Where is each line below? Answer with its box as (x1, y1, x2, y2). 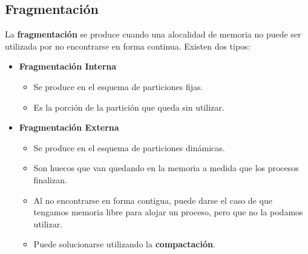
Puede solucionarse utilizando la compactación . (33, 238, 215, 250)
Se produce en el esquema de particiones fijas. (33, 80, 203, 93)
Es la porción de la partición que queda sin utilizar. (33, 100, 224, 113)
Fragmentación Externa (19, 121, 119, 134)
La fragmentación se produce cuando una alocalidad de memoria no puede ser (5, 28, 301, 41)
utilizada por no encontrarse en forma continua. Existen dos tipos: (5, 39, 251, 52)
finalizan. (33, 173, 67, 186)
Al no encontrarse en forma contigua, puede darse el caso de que (33, 194, 272, 206)
